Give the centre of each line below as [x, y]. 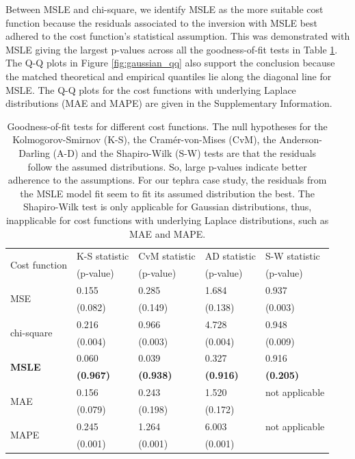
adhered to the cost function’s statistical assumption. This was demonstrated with [178, 36]
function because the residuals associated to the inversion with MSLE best [162, 22]
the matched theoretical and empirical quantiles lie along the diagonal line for [169, 76]
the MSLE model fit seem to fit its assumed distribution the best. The [167, 193]
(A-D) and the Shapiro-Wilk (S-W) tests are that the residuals [185, 152]
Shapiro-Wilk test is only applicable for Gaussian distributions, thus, [168, 207]
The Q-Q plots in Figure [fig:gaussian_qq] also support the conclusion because [170, 63]
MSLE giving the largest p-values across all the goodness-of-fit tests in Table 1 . [172, 49]
